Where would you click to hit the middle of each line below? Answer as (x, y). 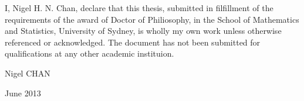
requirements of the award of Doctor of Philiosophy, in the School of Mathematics (152, 19)
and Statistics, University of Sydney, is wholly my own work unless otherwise (143, 31)
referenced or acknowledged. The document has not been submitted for (133, 42)
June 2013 (23, 93)
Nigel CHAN (28, 73)
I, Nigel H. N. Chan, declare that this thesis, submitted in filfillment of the (139, 8)
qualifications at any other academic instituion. (89, 53)
